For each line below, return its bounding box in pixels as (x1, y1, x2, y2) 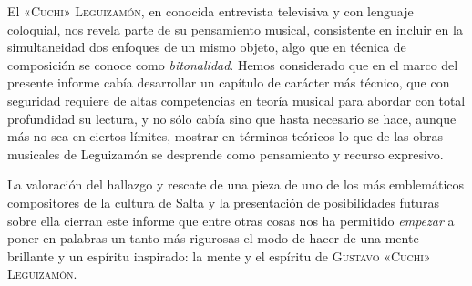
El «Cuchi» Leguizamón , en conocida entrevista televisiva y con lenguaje (7, 2, 414, 20)
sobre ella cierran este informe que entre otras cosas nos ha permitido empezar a (7, 210, 455, 230)
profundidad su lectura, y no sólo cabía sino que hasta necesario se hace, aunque (7, 108, 457, 128)
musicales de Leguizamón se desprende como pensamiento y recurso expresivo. (7, 144, 444, 163)
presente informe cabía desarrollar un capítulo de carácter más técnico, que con (7, 73, 450, 92)
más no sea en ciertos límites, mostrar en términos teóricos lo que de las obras (7, 127, 444, 146)
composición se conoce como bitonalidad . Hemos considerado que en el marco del (7, 55, 458, 74)
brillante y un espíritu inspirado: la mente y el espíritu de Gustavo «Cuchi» (7, 246, 431, 265)
